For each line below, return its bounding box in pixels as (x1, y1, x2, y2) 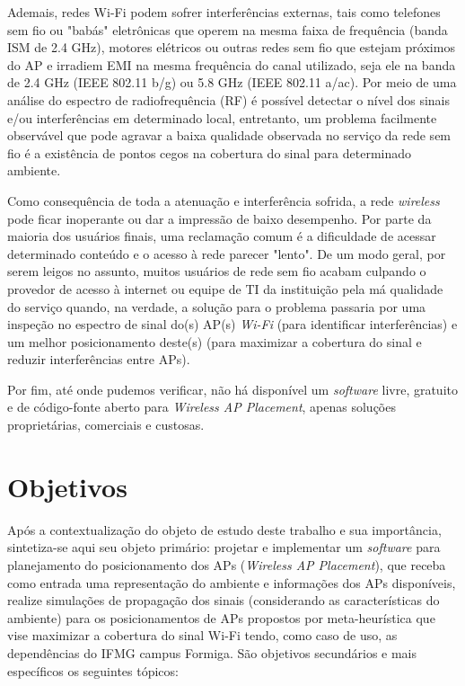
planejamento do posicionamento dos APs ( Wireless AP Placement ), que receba (7, 555, 446, 574)
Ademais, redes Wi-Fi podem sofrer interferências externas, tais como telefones (7, 3, 441, 21)
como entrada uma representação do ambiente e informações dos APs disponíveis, (7, 573, 456, 592)
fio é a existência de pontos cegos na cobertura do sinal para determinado (7, 143, 412, 162)
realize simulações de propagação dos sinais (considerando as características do (7, 591, 440, 610)
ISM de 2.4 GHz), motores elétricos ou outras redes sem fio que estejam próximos (7, 38, 455, 57)
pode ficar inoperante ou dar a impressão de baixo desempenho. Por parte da (7, 209, 432, 227)
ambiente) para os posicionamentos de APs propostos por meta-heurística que (7, 608, 435, 627)
